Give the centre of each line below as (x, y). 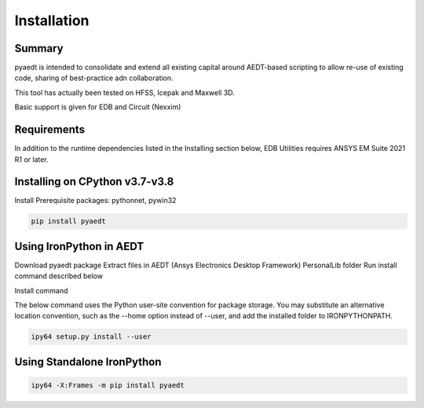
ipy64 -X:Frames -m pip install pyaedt (108, 386)
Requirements (50, 130)
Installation (52, 20)
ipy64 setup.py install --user (91, 337)
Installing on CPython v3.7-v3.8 (94, 182)
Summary (39, 48)
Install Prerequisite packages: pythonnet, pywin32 (95, 200)
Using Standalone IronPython (88, 362)
